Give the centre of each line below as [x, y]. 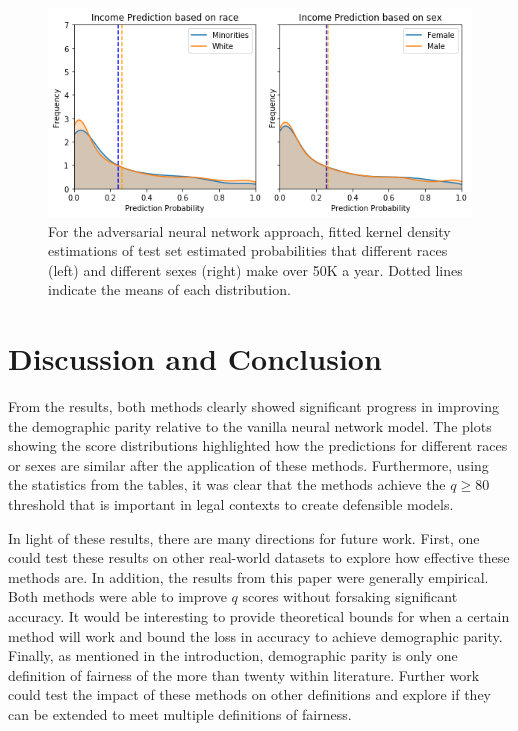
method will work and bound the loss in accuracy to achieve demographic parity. [255, 635]
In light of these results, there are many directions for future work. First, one [244, 537]
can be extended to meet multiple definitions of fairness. [180, 714]
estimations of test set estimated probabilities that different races [248, 250]
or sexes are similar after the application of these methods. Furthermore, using [248, 464]
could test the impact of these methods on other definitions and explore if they [249, 694]
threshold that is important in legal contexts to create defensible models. [231, 504]
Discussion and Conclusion [195, 358]
